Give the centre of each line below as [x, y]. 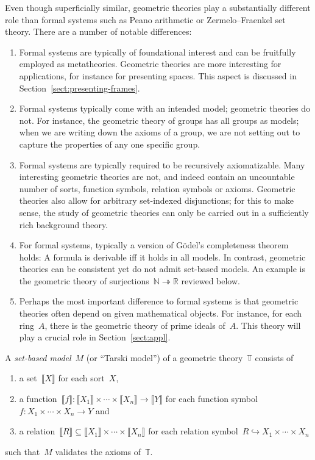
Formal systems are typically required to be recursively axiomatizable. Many [162, 164]
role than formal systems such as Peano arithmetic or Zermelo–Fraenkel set [145, 19]
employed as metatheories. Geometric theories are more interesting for [150, 64]
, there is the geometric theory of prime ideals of [135, 325]
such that [23, 451]
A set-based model [38, 357]
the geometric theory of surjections [84, 280]
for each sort [81, 378]
